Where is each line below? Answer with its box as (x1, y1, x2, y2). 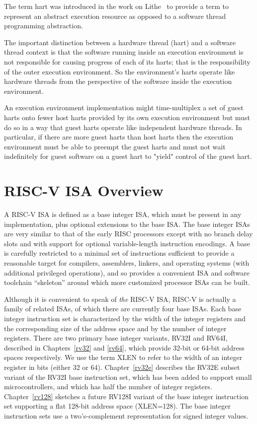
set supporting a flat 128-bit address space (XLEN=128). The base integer (4, 401, 231, 411)
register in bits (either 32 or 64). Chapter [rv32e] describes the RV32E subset (4, 361, 240, 372)
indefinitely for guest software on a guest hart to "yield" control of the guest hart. (4, 151, 252, 161)
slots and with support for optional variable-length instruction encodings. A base (4, 238, 250, 248)
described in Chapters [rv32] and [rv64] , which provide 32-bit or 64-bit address (4, 342, 245, 353)
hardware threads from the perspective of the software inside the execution (4, 76, 232, 86)
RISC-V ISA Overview (4, 180, 164, 201)
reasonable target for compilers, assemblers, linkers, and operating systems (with (4, 258, 250, 268)
